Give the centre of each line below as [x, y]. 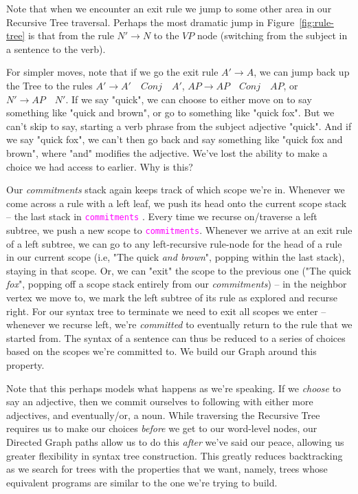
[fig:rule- [316, 22]
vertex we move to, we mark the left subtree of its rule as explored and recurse [172, 297]
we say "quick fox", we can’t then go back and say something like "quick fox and [175, 139]
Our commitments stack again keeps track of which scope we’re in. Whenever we [176, 190]
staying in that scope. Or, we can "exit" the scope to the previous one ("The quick [179, 270]
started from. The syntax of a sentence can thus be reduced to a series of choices [176, 337]
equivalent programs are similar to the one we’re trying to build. [142, 482]
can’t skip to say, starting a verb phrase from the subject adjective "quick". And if [179, 126]
